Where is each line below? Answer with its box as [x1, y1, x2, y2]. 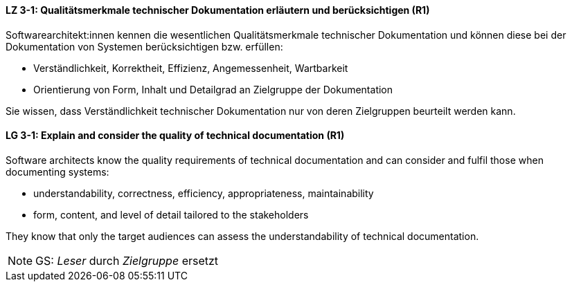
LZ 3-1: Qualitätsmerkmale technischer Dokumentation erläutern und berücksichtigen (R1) [6, 4, 430, 16]
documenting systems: [6, 165, 109, 178]
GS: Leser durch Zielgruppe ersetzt [35, 253, 219, 268]
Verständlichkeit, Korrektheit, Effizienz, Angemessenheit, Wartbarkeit [33, 62, 348, 74]
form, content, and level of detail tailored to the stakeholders [33, 208, 309, 221]
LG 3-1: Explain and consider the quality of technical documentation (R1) [6, 129, 345, 142]
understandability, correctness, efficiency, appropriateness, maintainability [33, 187, 374, 199]
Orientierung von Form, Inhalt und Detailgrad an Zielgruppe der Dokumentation [33, 83, 393, 95]
